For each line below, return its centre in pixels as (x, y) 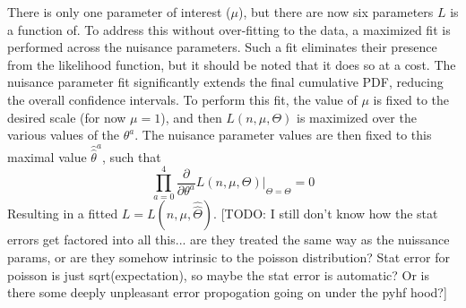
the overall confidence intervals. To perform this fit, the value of (182, 99)
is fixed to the (411, 99)
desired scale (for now (67, 117)
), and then (191, 117)
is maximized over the (357, 117)
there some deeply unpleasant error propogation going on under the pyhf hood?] (227, 292)
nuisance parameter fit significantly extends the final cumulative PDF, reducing (225, 82)
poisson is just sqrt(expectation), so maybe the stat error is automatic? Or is (219, 274)
